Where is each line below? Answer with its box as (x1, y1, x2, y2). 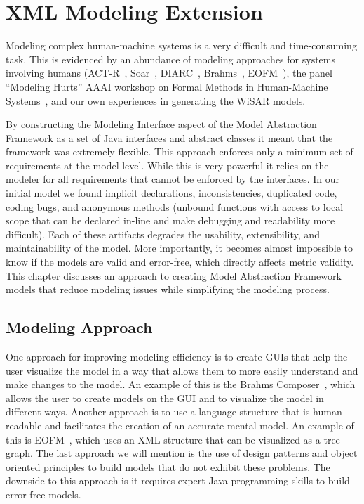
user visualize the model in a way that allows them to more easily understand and (6, 363, 358, 377)
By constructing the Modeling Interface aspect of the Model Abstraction (6, 117, 317, 131)
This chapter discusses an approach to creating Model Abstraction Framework (6, 268, 342, 283)
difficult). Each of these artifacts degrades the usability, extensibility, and (6, 226, 320, 241)
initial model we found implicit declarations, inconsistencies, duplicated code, (6, 186, 337, 200)
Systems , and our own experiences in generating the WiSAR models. (6, 93, 306, 108)
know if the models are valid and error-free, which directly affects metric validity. (6, 254, 354, 269)
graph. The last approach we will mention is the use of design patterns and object (6, 446, 358, 460)
